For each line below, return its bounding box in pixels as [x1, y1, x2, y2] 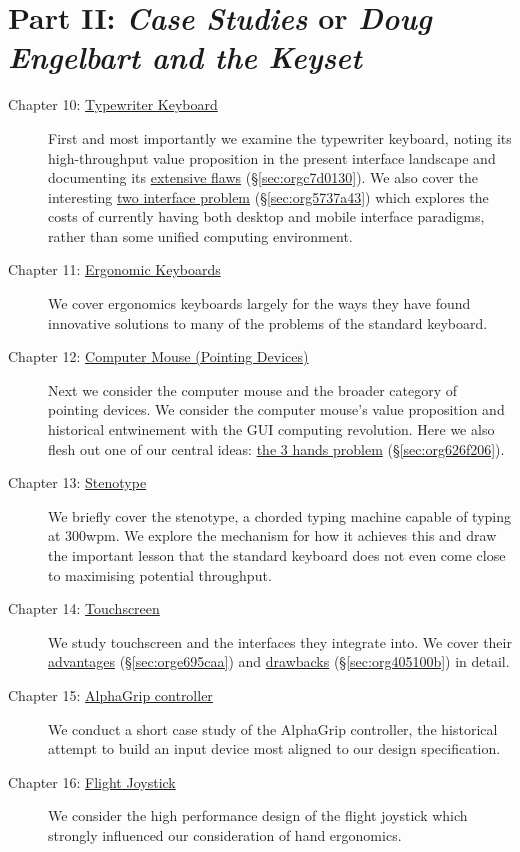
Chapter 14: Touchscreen [8, 598, 160, 619]
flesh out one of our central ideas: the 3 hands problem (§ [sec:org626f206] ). [48, 438, 505, 459]
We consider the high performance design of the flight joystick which [48, 805, 468, 826]
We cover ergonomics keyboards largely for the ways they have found [48, 293, 471, 314]
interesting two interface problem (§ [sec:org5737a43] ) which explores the [48, 186, 489, 207]
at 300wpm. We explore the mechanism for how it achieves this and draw [48, 525, 497, 546]
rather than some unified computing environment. [48, 225, 353, 246]
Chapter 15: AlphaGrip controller [8, 684, 213, 705]
